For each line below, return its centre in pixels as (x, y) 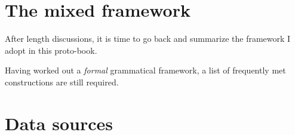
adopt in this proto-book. (51, 50)
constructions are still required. (62, 82)
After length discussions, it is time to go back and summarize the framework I (148, 39)
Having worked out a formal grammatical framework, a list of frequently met (145, 70)
